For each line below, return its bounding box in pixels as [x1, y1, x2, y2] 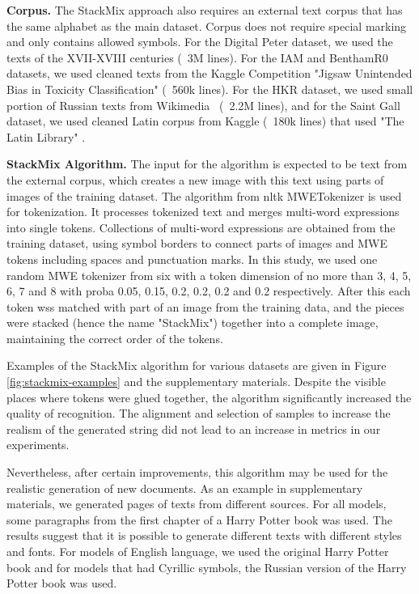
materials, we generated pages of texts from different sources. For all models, [6, 495, 387, 512]
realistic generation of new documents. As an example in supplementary [6, 479, 363, 496]
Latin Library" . [6, 128, 86, 145]
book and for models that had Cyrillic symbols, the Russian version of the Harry [6, 558, 407, 575]
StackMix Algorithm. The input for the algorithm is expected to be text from [6, 155, 408, 172]
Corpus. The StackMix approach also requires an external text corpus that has [6, 2, 403, 18]
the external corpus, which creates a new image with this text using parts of [6, 171, 384, 188]
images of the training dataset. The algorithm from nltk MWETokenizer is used [6, 187, 402, 204]
